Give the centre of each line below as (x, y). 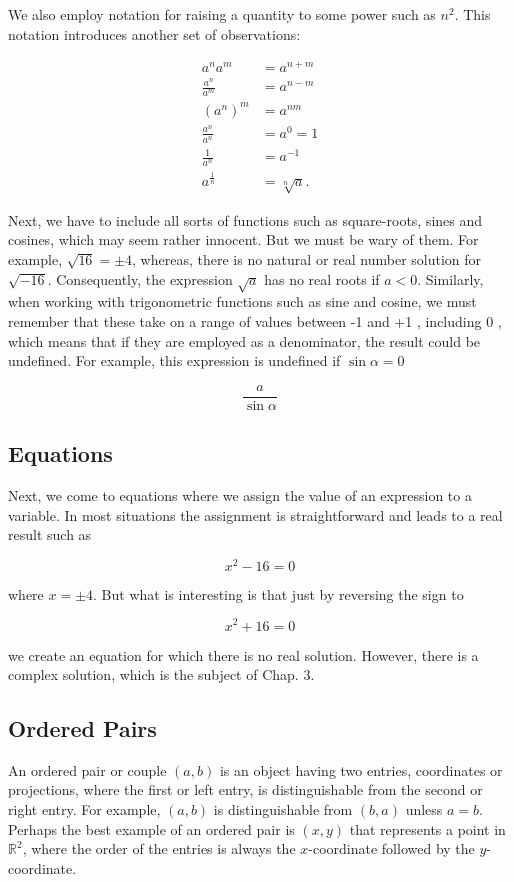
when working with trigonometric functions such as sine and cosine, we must (242, 301)
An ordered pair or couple (87, 769)
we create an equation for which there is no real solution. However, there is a (243, 654)
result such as (50, 534)
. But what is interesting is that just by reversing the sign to (278, 593)
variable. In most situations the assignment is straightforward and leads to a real (255, 514)
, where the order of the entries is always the (159, 848)
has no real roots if (322, 278)
